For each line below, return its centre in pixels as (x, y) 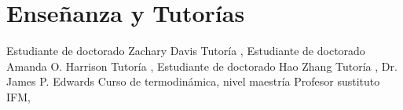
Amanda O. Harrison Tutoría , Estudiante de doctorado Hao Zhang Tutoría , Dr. (202, 66)
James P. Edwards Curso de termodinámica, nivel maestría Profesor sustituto (193, 81)
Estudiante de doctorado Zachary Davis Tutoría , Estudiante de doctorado (186, 51)
